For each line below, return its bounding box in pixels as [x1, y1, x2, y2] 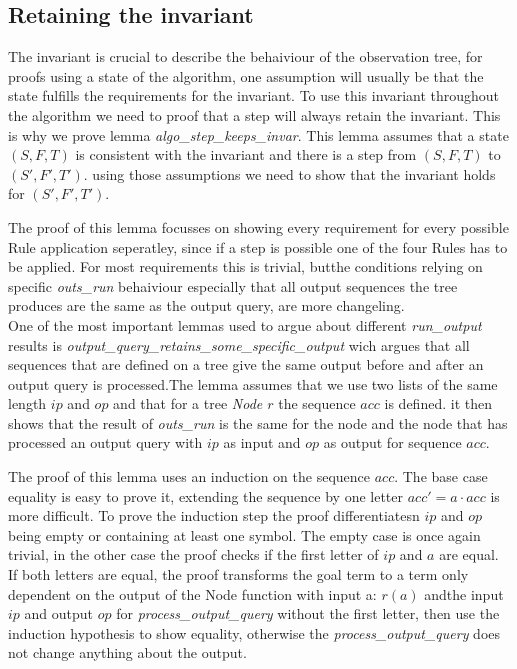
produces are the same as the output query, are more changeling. [8, 295, 405, 316]
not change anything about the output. [8, 642, 247, 663]
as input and [223, 432, 301, 453]
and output [24, 603, 94, 624]
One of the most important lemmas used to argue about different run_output [8, 314, 482, 335]
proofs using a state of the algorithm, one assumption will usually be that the [8, 65, 484, 86]
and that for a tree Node [113, 393, 263, 414]
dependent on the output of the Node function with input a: [8, 583, 377, 604]
